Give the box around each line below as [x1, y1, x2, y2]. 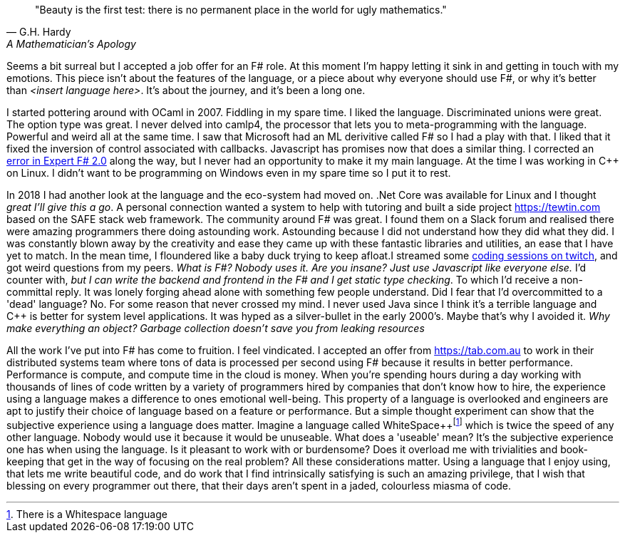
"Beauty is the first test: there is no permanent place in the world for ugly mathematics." [35, 4, 447, 16]
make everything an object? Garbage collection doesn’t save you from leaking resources [6, 322, 425, 334]
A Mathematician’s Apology [6, 38, 136, 50]
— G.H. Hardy [6, 26, 71, 38]
